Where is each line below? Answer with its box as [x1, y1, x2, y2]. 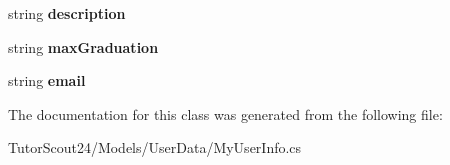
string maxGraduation [8, 36, 159, 57]
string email [8, 70, 86, 91]
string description [8, 3, 126, 23]
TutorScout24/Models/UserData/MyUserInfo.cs [8, 137, 302, 158]
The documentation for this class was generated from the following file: [8, 103, 443, 124]
